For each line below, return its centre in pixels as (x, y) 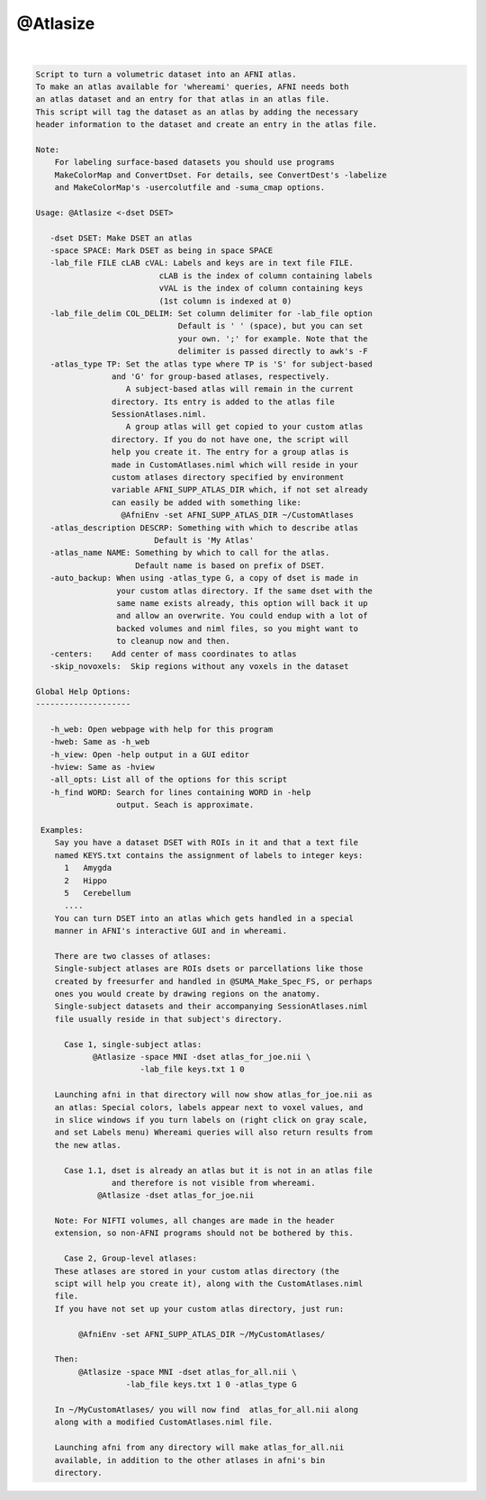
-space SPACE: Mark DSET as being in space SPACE (162, 251)
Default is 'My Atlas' (204, 540)
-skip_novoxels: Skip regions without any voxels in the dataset (199, 666)
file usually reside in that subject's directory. (168, 1019)
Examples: (62, 830)
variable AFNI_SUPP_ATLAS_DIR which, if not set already (239, 490)
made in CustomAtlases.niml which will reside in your (235, 465)
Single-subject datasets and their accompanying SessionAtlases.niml (211, 1007)
